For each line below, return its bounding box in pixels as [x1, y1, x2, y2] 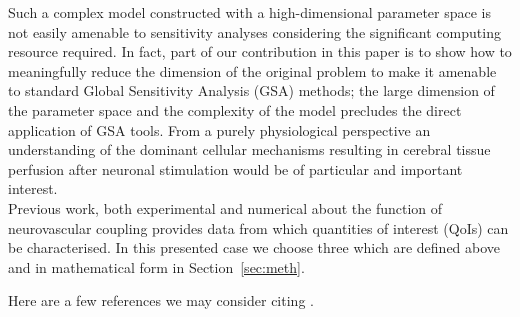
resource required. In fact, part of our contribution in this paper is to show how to [8, 41, 512, 62]
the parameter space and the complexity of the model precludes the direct [8, 99, 462, 120]
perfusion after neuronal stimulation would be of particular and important [8, 158, 463, 179]
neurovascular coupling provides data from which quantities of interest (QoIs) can [8, 217, 509, 238]
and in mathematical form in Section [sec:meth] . [8, 256, 305, 277]
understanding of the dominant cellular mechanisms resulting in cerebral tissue [8, 139, 491, 160]
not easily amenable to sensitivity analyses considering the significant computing [8, 21, 501, 42]
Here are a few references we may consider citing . [8, 290, 314, 311]
